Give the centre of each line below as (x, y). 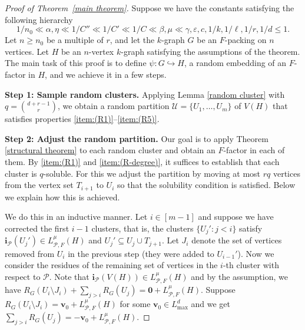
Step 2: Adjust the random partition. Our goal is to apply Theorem (137, 138)
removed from (30, 253)
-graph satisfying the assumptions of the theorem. (210, 51)
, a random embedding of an (235, 63)
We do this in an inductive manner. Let (76, 217)
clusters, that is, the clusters (142, 228)
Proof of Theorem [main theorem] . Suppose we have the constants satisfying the (150, 8)
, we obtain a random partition (113, 106)
